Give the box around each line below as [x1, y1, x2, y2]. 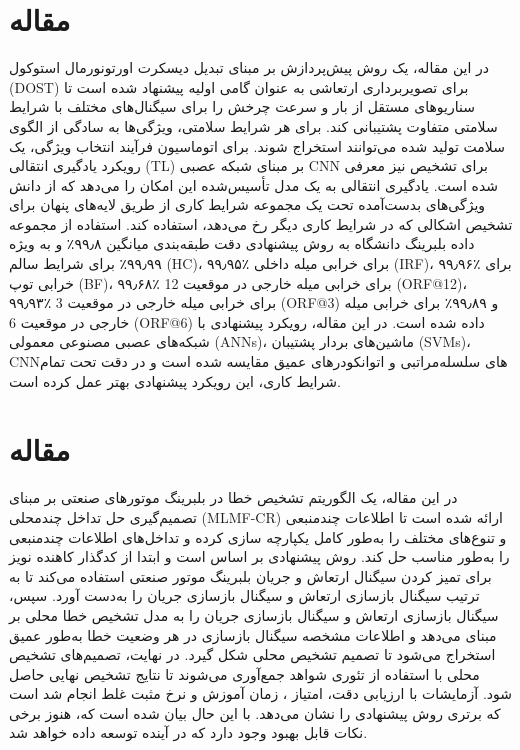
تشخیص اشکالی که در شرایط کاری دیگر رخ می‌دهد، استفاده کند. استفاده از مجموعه [9, 213, 513, 234]
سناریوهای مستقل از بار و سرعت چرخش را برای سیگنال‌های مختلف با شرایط [9, 96, 475, 117]
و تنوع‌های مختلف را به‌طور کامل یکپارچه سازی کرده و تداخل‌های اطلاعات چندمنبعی [9, 526, 507, 547]
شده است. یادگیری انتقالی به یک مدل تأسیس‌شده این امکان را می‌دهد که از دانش [9, 174, 499, 195]
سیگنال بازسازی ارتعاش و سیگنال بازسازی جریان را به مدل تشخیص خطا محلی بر [9, 604, 499, 625]
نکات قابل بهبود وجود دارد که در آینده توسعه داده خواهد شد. [9, 722, 368, 743]
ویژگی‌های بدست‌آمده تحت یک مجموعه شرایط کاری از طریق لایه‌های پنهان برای [9, 194, 486, 215]
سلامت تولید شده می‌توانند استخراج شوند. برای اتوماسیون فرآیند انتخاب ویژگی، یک [9, 135, 505, 156]
